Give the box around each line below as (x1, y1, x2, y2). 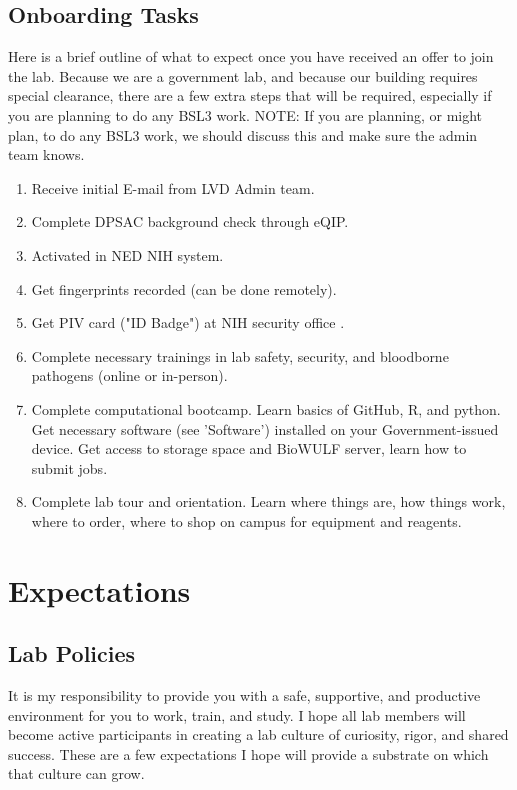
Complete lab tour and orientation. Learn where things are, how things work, (31, 491, 506, 512)
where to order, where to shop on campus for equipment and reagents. (31, 510, 462, 531)
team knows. (8, 144, 85, 165)
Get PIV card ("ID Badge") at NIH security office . (31, 312, 345, 333)
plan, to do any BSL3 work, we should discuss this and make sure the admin (8, 124, 478, 145)
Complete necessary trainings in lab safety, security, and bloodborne (31, 345, 449, 366)
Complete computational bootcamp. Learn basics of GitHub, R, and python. (31, 398, 501, 419)
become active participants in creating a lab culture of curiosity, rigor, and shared (8, 724, 509, 745)
